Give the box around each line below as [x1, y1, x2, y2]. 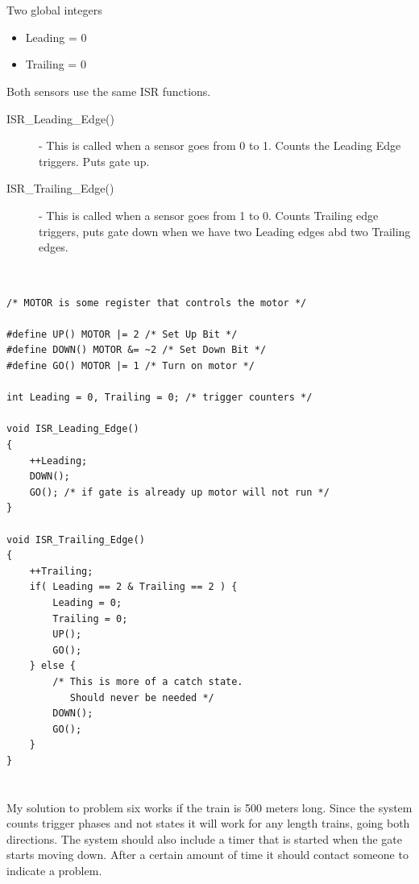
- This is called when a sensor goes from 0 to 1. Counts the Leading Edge [39, 137, 401, 154]
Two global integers [6, 2, 102, 19]
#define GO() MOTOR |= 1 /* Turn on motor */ [6, 360, 255, 372]
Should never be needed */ [69, 691, 214, 703]
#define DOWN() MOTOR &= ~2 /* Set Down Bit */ [6, 344, 267, 356]
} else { [29, 660, 76, 672]
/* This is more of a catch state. [52, 675, 243, 687]
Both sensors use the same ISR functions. [6, 82, 211, 99]
